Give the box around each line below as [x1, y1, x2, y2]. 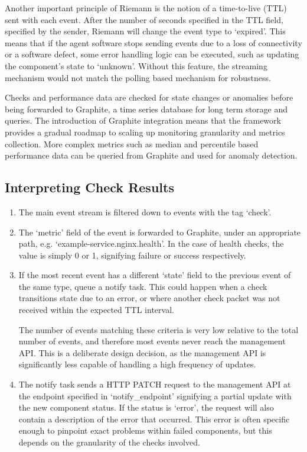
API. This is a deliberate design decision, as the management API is [18, 346, 266, 359]
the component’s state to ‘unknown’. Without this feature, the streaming [5, 59, 267, 72]
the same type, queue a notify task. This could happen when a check [18, 280, 267, 292]
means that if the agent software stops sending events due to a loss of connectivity [5, 36, 302, 49]
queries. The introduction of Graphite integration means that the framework [5, 114, 281, 127]
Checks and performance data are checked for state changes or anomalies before [5, 91, 293, 104]
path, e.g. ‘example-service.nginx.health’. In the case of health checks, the [18, 237, 284, 250]
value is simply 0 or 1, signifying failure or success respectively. [18, 248, 246, 261]
